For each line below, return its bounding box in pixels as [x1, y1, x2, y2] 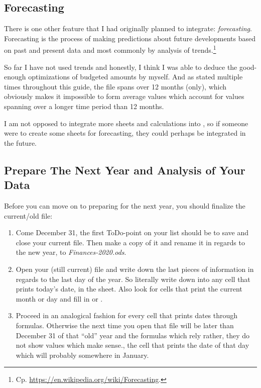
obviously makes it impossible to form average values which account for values [4, 91, 244, 102]
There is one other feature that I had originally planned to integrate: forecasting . [4, 23, 252, 34]
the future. [4, 137, 37, 148]
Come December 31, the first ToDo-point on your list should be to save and [16, 227, 248, 238]
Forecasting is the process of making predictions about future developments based [4, 33, 256, 43]
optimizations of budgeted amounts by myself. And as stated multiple [28, 71, 243, 82]
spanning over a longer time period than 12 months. [4, 101, 164, 112]
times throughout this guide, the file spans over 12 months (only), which [4, 81, 227, 91]
